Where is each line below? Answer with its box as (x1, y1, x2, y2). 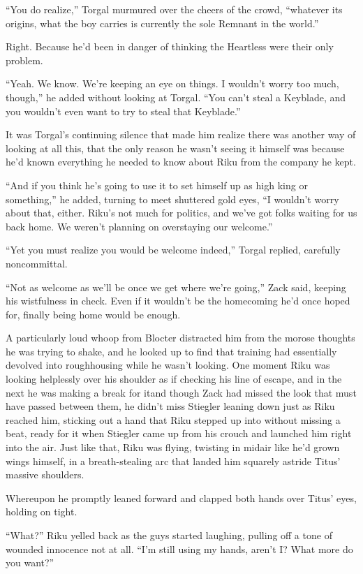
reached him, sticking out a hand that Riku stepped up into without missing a (6, 412, 341, 427)
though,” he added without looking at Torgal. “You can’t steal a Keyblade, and (6, 89, 346, 104)
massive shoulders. (6, 467, 84, 482)
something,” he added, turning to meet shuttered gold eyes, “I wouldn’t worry (6, 191, 339, 206)
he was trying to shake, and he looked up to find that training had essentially (6, 344, 337, 358)
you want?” (6, 555, 54, 570)
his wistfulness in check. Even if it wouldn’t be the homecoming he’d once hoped (6, 293, 350, 308)
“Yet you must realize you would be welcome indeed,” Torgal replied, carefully (6, 242, 341, 257)
